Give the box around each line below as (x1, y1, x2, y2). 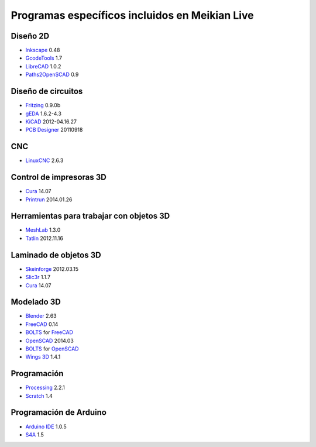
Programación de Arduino (11, 407, 107, 418)
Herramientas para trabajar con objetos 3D (11, 211, 170, 221)
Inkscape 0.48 (25, 47, 60, 54)
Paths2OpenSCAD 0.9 (25, 71, 79, 78)
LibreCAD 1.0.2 (25, 63, 61, 70)
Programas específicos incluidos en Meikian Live (11, 9, 254, 22)
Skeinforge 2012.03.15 (25, 265, 79, 272)
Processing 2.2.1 (25, 384, 66, 391)
